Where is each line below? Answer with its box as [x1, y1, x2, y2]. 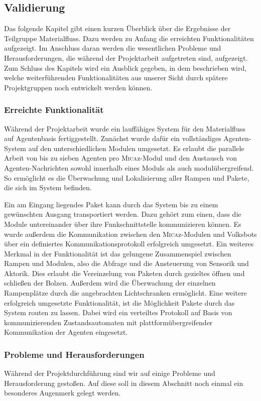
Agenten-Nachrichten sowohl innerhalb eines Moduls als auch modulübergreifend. [4, 162, 254, 173]
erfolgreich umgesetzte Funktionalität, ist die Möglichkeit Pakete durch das [4, 297, 235, 308]
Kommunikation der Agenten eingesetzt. [4, 327, 128, 337]
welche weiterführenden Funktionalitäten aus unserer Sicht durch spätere [4, 72, 228, 83]
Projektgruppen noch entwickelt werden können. [4, 82, 153, 92]
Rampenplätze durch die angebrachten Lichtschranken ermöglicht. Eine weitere [4, 288, 247, 298]
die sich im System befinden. [4, 182, 92, 193]
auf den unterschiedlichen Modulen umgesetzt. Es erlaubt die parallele [28, 143, 244, 153]
